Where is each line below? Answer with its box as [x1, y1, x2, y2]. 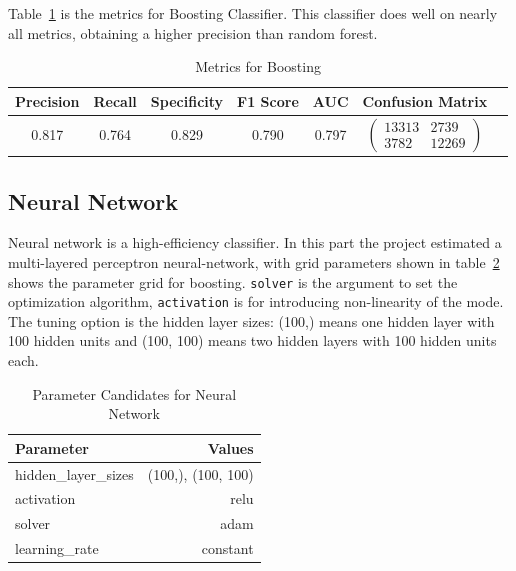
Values [207, 437, 254, 458]
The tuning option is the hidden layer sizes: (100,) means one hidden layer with [8, 310, 495, 331]
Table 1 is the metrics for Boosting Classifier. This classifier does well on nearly [8, 3, 498, 23]
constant [201, 538, 254, 559]
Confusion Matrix [362, 90, 488, 111]
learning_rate [15, 538, 99, 559]
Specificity [150, 90, 224, 111]
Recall [93, 90, 137, 111]
